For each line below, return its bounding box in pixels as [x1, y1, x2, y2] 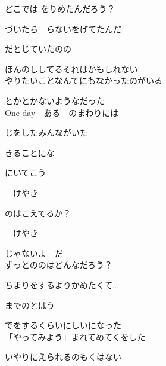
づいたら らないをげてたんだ [5, 22, 121, 35]
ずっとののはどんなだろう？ [5, 258, 113, 271]
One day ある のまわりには [5, 106, 119, 118]
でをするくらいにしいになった [5, 319, 121, 331]
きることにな [5, 146, 55, 158]
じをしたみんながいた [5, 126, 88, 139]
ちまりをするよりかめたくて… [5, 278, 118, 291]
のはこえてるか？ [5, 206, 71, 219]
